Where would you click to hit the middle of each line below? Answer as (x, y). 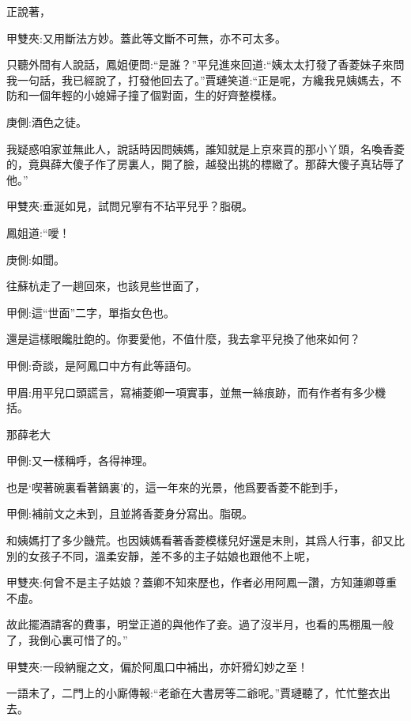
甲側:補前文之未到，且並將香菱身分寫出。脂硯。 (130, 513)
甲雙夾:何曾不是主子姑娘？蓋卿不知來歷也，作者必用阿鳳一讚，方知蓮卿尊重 (202, 582)
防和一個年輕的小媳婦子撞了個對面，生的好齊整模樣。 (145, 95)
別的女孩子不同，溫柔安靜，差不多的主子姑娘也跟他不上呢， (161, 555)
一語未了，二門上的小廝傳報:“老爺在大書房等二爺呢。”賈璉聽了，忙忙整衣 (193, 693)
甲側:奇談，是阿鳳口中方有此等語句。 (102, 365)
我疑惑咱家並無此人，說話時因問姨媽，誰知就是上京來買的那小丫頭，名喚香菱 (205, 148)
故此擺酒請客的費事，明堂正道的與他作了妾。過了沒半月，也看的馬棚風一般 (200, 624)
